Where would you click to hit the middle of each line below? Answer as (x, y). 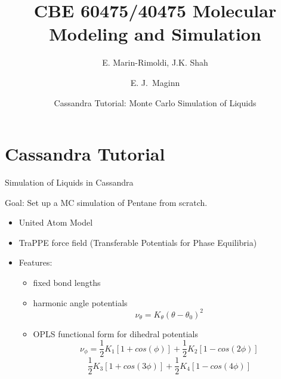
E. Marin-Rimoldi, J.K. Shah (155, 62)
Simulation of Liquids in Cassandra (69, 182)
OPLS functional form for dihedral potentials (115, 333)
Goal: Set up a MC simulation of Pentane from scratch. (106, 202)
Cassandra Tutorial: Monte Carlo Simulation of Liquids (155, 102)
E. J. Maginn (155, 82)
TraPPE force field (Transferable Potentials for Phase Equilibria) (138, 242)
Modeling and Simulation (155, 34)
